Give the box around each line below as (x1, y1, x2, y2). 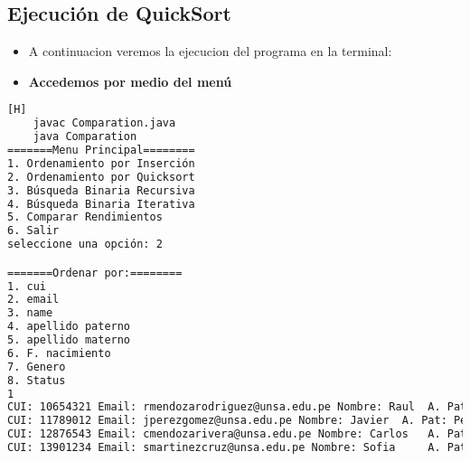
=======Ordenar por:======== (7, 266, 183, 279)
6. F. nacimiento (7, 346, 111, 360)
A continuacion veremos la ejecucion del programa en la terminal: (28, 42, 392, 61)
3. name (7, 306, 53, 320)
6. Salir (7, 224, 60, 238)
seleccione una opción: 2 (7, 238, 163, 251)
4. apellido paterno (7, 320, 131, 334)
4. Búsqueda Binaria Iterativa (7, 197, 195, 211)
